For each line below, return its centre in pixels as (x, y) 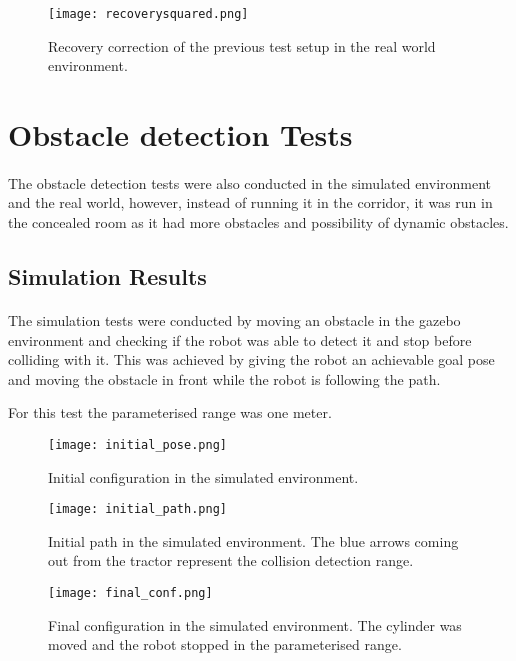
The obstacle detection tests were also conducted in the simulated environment (250, 182)
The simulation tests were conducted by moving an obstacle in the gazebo (234, 319)
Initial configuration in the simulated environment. (203, 476)
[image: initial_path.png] (137, 509)
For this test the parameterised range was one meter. (170, 412)
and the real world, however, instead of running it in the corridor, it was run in (250, 202)
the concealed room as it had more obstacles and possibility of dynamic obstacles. (258, 222)
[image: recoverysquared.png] (148, 14)
